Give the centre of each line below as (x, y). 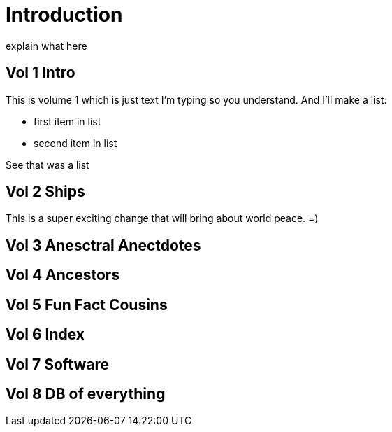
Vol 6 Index (45, 335)
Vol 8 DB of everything (86, 393)
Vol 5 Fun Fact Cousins (87, 305)
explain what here (46, 46)
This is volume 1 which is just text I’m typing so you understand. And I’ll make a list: (196, 99)
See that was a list (48, 165)
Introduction (64, 15)
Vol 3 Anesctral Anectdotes (103, 245)
